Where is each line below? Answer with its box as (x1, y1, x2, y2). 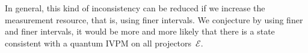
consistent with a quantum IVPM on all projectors (5, 36, 192, 49)
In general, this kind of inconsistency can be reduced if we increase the (5, 2, 265, 14)
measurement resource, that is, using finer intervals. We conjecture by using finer (5, 13, 303, 26)
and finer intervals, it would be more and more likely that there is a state (5, 25, 275, 38)
